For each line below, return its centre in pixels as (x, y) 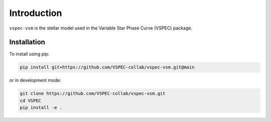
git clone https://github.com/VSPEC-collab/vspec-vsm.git (93, 93)
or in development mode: (35, 80)
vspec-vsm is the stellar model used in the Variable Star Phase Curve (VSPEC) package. (101, 28)
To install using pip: (29, 54)
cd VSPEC (31, 100)
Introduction (36, 13)
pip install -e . (41, 108)
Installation (27, 42)
